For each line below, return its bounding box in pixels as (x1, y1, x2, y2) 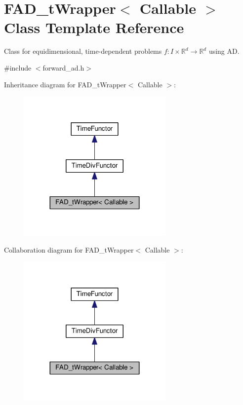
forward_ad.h (42, 62, 84, 73)
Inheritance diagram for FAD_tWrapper (4, 79, 126, 89)
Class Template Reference (4, 17, 184, 37)
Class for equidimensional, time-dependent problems (4, 46, 162, 56)
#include (4, 62, 32, 73)
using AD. (208, 46, 240, 56)
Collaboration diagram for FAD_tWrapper (4, 244, 134, 255)
